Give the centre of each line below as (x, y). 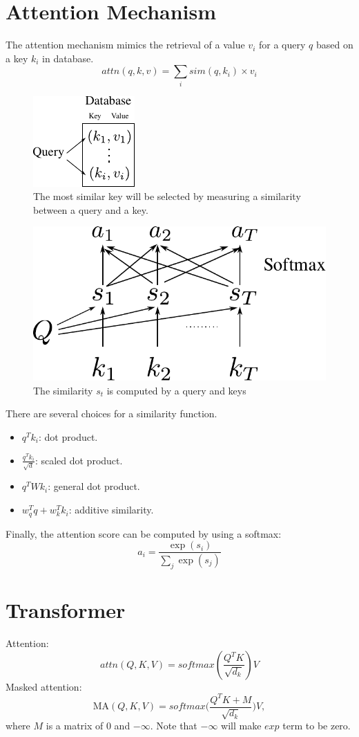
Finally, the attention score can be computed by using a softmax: (144, 533)
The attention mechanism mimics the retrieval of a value (125, 45)
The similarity (63, 390)
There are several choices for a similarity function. (111, 413)
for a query (282, 45)
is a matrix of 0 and (88, 726)
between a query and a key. (91, 209)
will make (241, 726)
